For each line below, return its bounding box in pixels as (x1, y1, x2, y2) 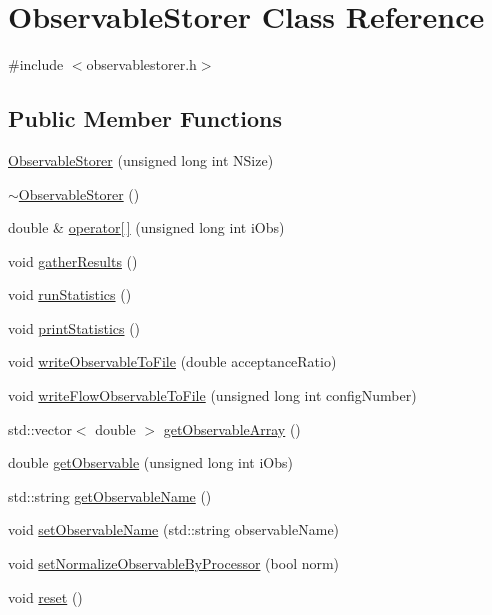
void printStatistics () (8, 317, 141, 338)
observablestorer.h (86, 54, 197, 75)
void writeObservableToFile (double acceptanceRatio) (8, 351, 337, 372)
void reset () (8, 586, 83, 607)
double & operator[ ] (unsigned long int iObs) (8, 217, 285, 238)
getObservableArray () (163, 418, 301, 439)
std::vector (8, 418, 72, 439)
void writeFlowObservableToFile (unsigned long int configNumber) (8, 385, 417, 406)
